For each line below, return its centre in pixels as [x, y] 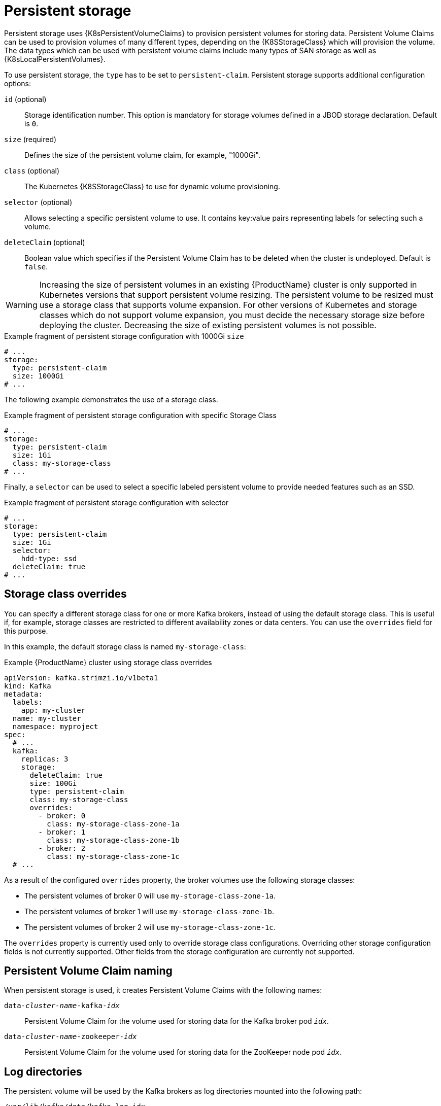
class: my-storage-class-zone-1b [113, 840]
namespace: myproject [55, 726]
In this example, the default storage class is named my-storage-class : [125, 646]
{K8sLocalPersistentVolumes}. [55, 59]
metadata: [23, 694]
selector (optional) [38, 202]
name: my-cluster [47, 718]
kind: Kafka [28, 686]
